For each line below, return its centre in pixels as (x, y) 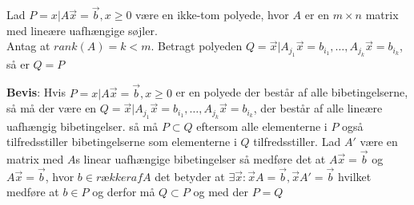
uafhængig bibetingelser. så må (82, 126)
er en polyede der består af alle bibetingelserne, (292, 92)
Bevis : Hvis (36, 92)
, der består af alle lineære (318, 108)
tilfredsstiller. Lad (297, 142)
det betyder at (190, 176)
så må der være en (52, 108)
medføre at (33, 192)
